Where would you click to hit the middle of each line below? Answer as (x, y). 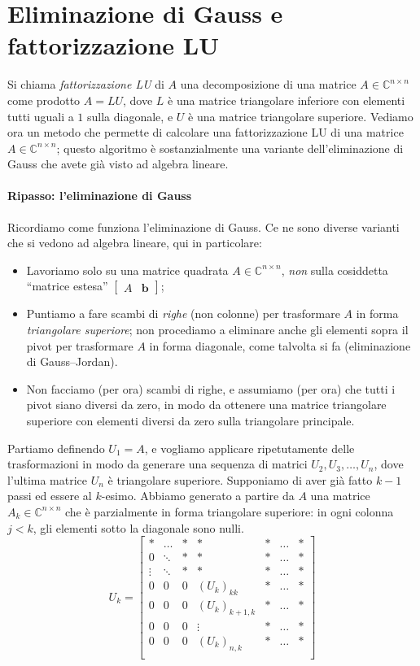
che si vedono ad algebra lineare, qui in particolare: (135, 243)
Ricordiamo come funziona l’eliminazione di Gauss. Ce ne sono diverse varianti (203, 226)
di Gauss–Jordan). (72, 361)
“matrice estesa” (67, 286)
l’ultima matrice (48, 479)
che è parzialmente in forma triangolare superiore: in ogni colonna (229, 511)
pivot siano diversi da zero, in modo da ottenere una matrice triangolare (206, 405)
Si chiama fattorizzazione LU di (86, 84)
